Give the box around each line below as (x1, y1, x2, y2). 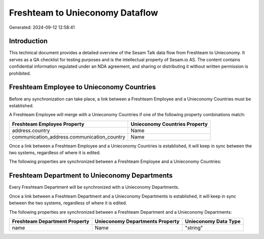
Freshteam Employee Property (12, 120, 85, 127)
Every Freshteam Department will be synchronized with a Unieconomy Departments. (9, 184, 179, 190)
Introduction (9, 37, 48, 45)
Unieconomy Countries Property (131, 120, 208, 127)
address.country (12, 127, 50, 134)
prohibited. (9, 70, 31, 76)
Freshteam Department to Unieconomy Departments (9, 171, 173, 180)
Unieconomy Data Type (185, 218, 241, 224)
